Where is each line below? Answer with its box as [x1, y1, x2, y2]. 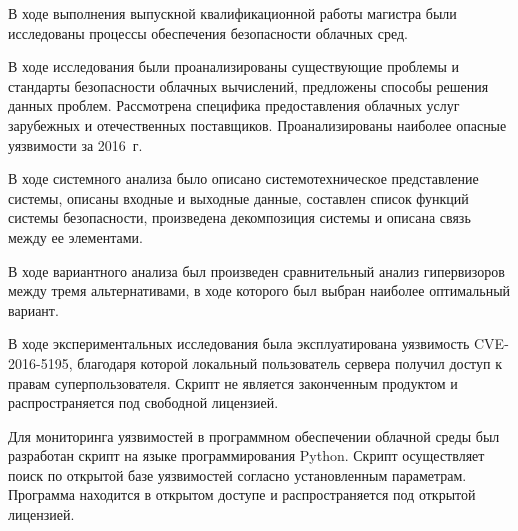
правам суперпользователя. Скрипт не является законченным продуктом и [8, 372, 458, 393]
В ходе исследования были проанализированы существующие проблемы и [8, 56, 460, 77]
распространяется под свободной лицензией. [8, 392, 279, 413]
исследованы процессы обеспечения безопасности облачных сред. [8, 22, 409, 43]
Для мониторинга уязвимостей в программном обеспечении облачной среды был [8, 425, 500, 446]
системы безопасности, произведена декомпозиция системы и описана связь [8, 207, 471, 228]
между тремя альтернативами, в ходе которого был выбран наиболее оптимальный [8, 280, 511, 301]
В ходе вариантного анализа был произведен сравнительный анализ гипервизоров [8, 260, 505, 281]
